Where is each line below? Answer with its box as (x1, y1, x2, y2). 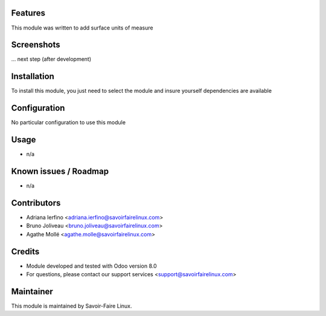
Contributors (11, 198, 61, 208)
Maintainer (11, 286, 54, 297)
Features (11, 8, 45, 18)
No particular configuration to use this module (11, 119, 126, 126)
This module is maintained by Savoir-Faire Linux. (11, 302, 132, 309)
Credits (11, 246, 40, 256)
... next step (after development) (11, 55, 92, 63)
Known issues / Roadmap (11, 166, 109, 176)
